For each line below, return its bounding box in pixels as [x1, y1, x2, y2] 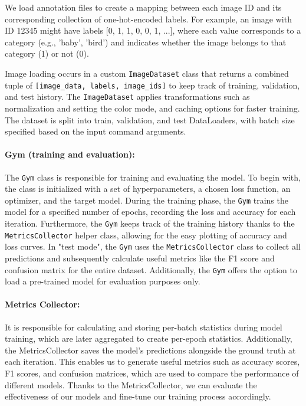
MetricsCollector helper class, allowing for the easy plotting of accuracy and [5, 228, 287, 241]
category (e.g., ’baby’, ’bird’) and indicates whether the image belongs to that [5, 35, 287, 48]
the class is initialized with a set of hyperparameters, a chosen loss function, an [5, 182, 291, 195]
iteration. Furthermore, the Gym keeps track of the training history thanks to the [5, 217, 295, 230]
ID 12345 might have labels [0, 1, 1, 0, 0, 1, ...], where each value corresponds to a [5, 24, 301, 37]
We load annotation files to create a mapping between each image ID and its [5, 1, 282, 13]
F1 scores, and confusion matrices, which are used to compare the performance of [5, 367, 299, 379]
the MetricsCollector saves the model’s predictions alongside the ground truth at [5, 343, 296, 356]
